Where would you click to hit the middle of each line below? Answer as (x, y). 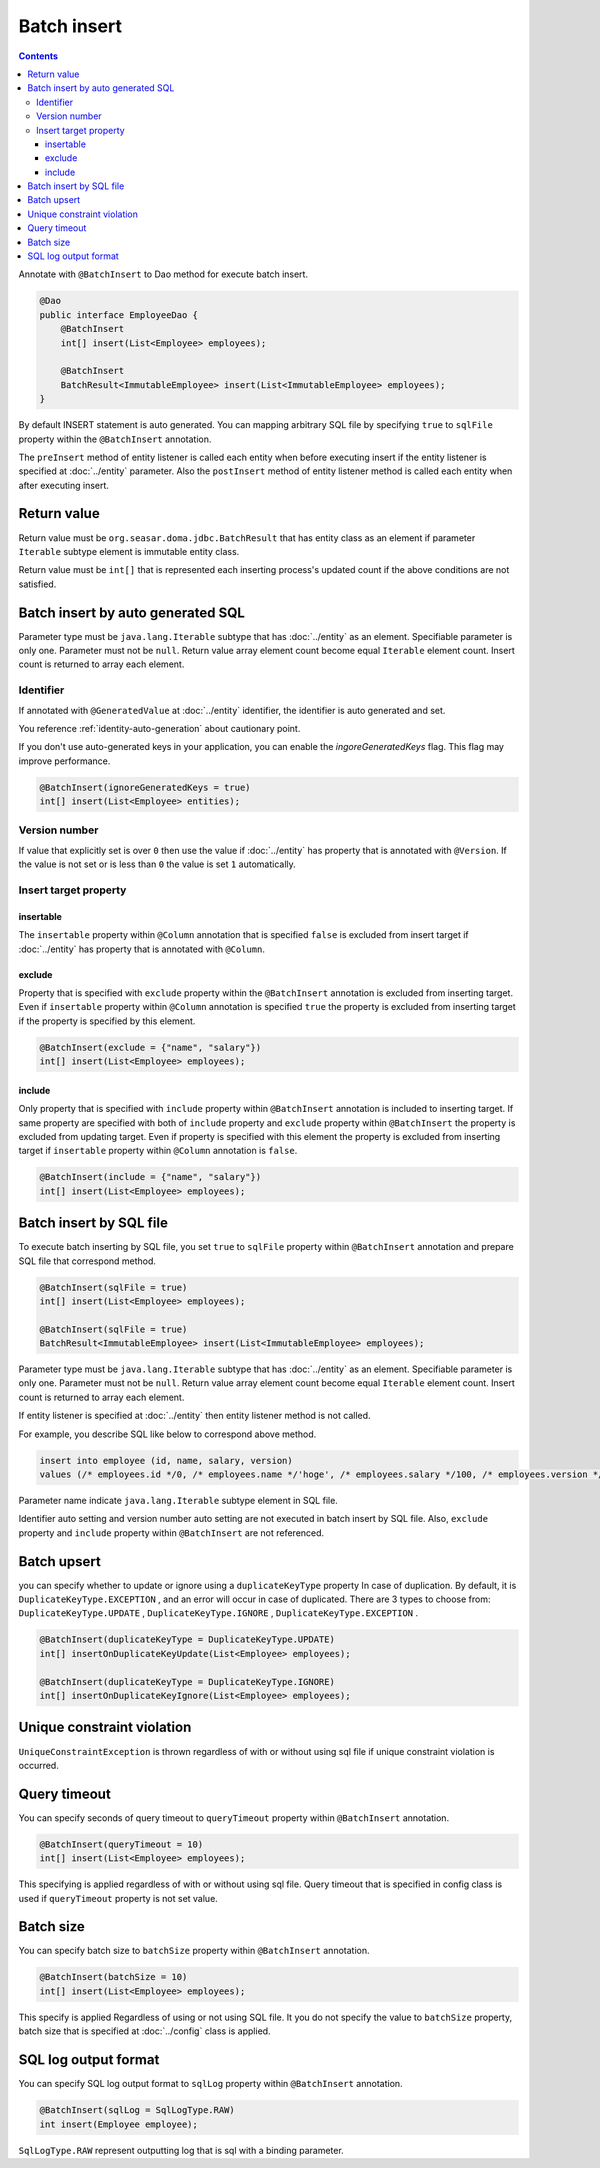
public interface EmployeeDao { (119, 314)
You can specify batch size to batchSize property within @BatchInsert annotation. (194, 1951)
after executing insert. (64, 485)
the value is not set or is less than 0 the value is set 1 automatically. (157, 864)
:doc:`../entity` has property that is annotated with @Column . (141, 949)
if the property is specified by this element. (107, 1021)
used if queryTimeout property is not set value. (118, 1898)
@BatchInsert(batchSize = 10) (113, 1977)
